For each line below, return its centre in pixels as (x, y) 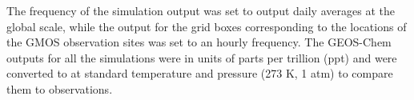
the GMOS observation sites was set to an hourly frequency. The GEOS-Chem (199, 42)
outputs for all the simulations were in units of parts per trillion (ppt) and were (202, 57)
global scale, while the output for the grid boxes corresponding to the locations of (207, 26)
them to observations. (60, 88)
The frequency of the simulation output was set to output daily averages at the (201, 10)
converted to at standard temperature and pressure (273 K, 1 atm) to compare (200, 73)
